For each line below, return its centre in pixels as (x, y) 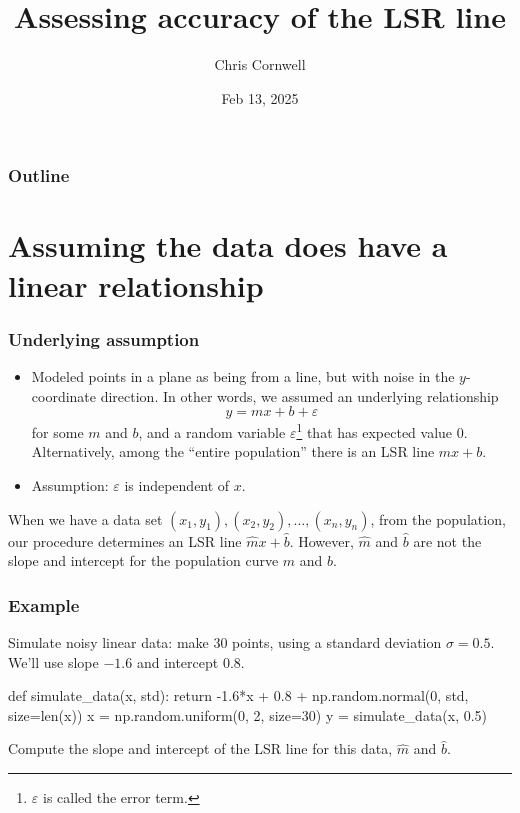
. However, (321, 540)
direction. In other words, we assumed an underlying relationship (299, 395)
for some (57, 431)
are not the (447, 540)
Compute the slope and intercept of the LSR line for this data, (200, 748)
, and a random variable (212, 431)
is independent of (177, 485)
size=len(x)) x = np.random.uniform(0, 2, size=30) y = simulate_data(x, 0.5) (248, 714)
